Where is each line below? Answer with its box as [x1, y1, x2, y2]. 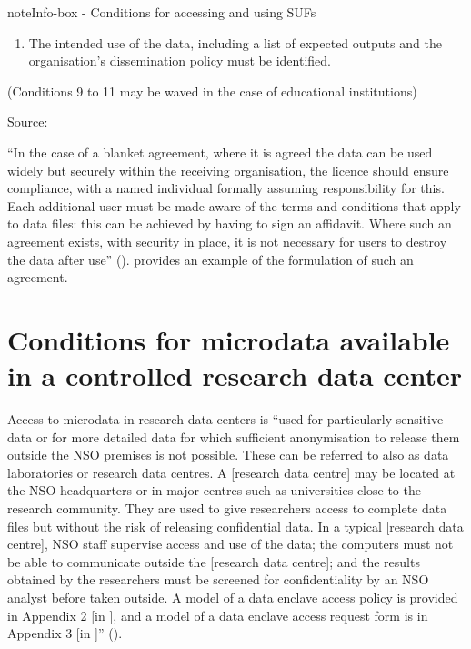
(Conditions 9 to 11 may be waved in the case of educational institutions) [7, 81, 417, 100]
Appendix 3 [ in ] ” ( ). [7, 624, 123, 643]
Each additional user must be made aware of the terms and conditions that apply [7, 196, 461, 215]
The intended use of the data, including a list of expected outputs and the [28, 33, 442, 52]
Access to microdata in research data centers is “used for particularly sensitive [7, 410, 444, 429]
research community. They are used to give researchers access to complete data [7, 499, 447, 517]
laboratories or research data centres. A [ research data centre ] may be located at [7, 462, 456, 482]
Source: [7, 112, 48, 131]
